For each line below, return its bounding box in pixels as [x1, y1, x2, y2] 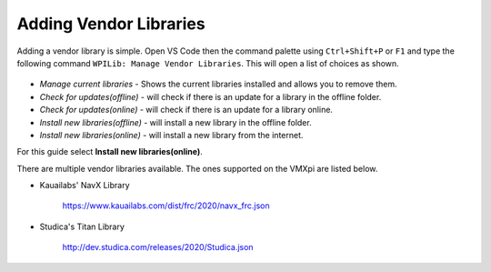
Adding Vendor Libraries [16, 14, 205, 34]
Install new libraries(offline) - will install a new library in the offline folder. [39, 116, 313, 127]
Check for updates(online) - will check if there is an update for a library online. [39, 105, 334, 116]
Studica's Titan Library [39, 221, 125, 232]
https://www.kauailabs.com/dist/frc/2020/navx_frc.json [62, 200, 270, 211]
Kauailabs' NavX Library [39, 180, 131, 191]
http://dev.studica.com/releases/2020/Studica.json [62, 242, 254, 253]
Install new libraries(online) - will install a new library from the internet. [39, 129, 304, 140]
